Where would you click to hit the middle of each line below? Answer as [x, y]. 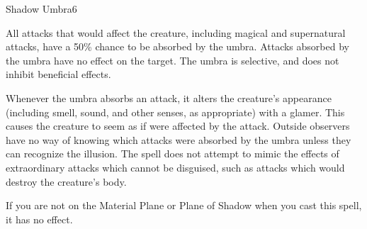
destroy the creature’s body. [66, 181]
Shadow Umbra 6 [41, 9]
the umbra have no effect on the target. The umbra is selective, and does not [173, 60]
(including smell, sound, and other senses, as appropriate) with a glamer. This [175, 112]
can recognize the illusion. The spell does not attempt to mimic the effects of [173, 153]
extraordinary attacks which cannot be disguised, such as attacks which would [175, 167]
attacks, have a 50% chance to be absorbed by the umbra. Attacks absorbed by [177, 46]
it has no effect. [39, 219]
